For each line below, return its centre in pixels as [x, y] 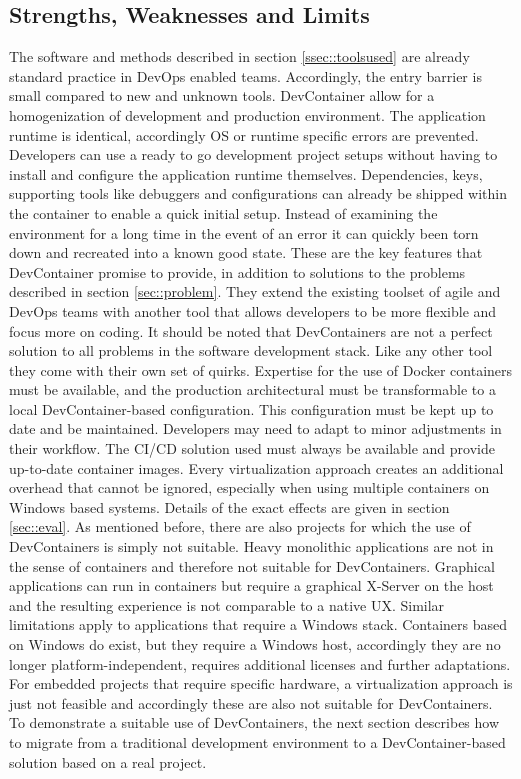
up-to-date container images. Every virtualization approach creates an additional [256, 467]
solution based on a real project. [108, 761]
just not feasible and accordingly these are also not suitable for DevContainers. [251, 702]
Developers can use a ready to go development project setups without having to [253, 154]
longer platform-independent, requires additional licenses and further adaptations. [260, 663]
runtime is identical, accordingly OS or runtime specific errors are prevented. [244, 134]
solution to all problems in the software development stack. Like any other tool [251, 350]
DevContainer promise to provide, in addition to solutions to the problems [237, 271]
